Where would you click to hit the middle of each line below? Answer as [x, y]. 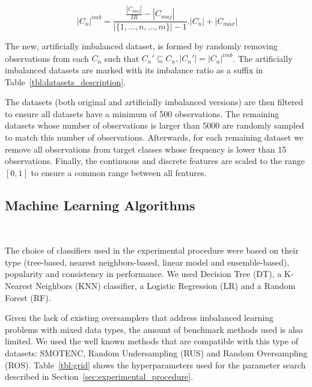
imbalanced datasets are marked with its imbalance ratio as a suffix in [134, 70]
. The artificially [263, 58]
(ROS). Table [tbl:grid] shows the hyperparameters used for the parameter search [155, 364]
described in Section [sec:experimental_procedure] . [99, 376]
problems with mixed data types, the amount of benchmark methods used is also [154, 329]
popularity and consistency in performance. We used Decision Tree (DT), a [143, 274]
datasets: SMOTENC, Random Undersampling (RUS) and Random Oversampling [156, 352]
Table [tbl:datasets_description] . [65, 81]
